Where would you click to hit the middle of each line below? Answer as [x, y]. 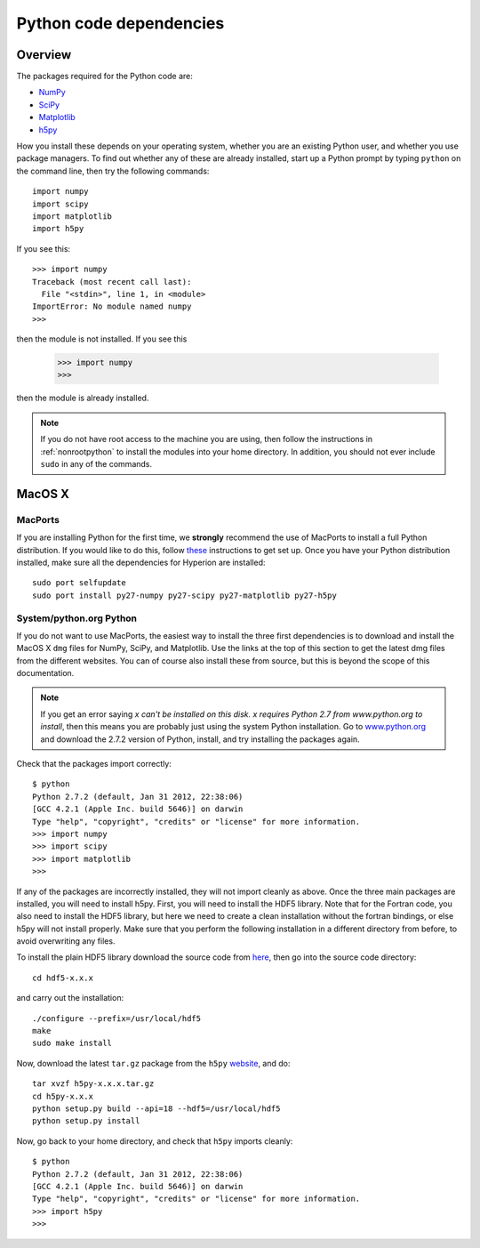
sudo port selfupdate [79, 583]
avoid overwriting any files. [66, 941]
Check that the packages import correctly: [94, 764]
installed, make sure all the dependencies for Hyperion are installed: [141, 562]
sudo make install [72, 1043]
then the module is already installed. [83, 398]
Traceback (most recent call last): [112, 282]
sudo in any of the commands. [96, 464]
